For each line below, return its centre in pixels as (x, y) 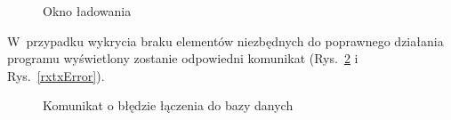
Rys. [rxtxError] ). (56, 75)
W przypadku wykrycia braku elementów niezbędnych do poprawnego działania (225, 40)
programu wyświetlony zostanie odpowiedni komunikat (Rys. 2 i (183, 58)
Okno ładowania (87, 11)
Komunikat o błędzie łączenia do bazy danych (168, 105)
